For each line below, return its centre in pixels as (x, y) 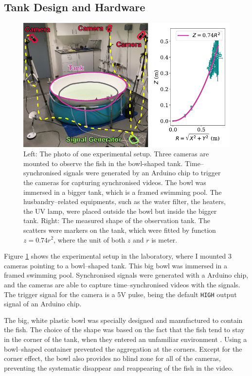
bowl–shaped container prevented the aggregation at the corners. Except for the (123, 348)
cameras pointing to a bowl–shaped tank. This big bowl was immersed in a (116, 265)
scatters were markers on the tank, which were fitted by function (120, 230)
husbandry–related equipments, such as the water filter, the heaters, (125, 201)
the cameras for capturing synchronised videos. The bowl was (115, 182)
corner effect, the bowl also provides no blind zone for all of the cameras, (112, 358)
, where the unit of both (90, 239)
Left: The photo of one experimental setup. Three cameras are (116, 154)
